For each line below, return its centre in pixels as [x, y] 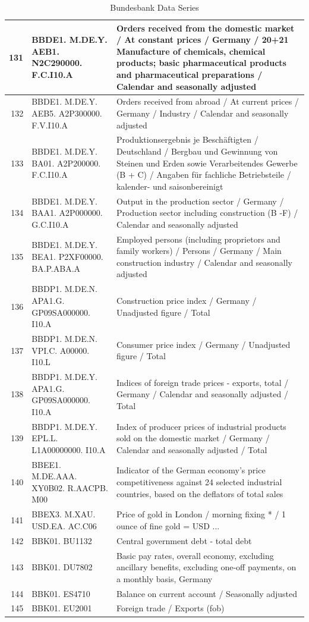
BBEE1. [46, 464]
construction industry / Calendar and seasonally [204, 262]
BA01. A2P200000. [66, 163]
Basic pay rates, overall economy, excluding [195, 555]
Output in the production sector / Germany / [200, 201]
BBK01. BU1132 [62, 540]
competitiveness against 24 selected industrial [199, 482]
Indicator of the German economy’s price [191, 470]
